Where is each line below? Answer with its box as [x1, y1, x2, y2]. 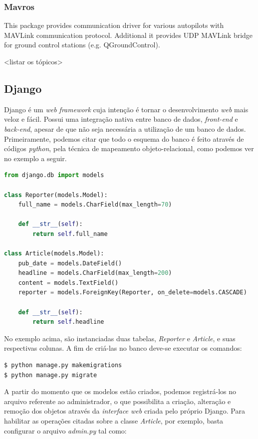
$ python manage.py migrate [4, 371, 97, 379]
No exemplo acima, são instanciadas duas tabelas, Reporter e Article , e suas [4, 333, 236, 343]
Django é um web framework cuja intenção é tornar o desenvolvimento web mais [4, 104, 249, 114]
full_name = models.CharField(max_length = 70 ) [18, 201, 172, 209]
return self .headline [32, 318, 104, 326]
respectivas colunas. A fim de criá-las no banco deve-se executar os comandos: [4, 343, 242, 353]
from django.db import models [4, 172, 104, 179]
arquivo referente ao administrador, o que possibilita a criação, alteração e [4, 396, 231, 406]
